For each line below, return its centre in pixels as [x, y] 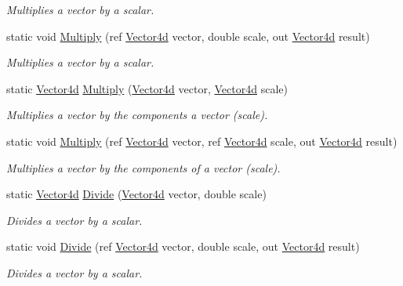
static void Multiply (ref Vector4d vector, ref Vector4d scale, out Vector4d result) [202, 141]
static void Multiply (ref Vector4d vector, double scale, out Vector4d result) [188, 36]
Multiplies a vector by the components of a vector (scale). [143, 167]
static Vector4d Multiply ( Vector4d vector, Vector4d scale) [147, 88]
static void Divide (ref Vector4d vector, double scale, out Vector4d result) [183, 246]
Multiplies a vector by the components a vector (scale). [137, 115]
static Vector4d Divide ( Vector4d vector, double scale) [136, 194]
